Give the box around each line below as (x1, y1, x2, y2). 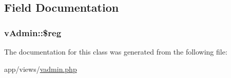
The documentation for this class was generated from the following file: (4, 46, 227, 57)
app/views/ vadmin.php (4, 63, 77, 74)
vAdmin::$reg (4, 26, 62, 39)
